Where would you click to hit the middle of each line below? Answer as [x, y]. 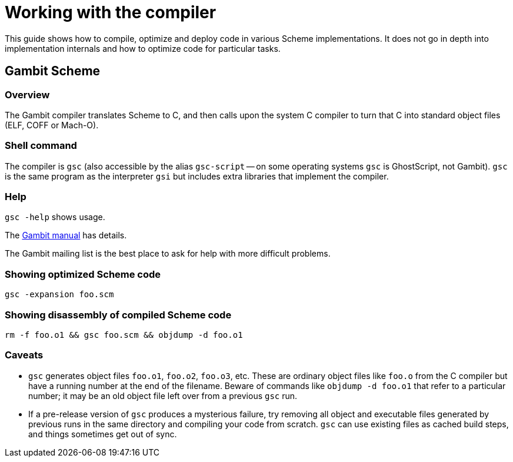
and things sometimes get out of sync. [103, 434]
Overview [27, 94]
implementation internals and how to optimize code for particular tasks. [143, 48]
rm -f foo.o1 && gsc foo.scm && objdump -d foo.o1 [124, 335]
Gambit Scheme [53, 71]
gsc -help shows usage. [55, 217]
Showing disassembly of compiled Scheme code [118, 315]
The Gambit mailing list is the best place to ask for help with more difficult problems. [168, 254]
